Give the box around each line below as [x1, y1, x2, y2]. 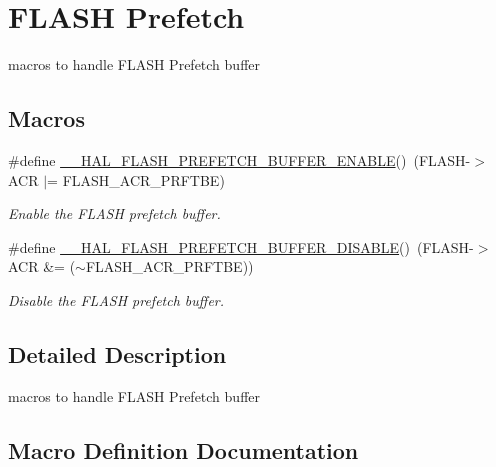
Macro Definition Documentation [8, 434, 359, 465]
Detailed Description [8, 338, 227, 369]
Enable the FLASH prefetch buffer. [8, 203, 221, 224]
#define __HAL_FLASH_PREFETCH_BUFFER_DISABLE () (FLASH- [8, 236, 474, 257]
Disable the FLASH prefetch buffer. [8, 289, 225, 310]
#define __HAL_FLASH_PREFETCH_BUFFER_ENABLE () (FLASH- [8, 149, 471, 170]
